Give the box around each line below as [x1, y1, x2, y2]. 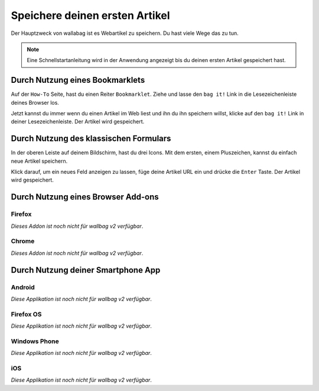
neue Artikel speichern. [11, 157, 68, 164]
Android [11, 283, 35, 291]
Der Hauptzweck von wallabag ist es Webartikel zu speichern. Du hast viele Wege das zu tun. [11, 30, 239, 37]
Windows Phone [11, 337, 59, 345]
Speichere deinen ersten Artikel [11, 9, 171, 22]
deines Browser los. [11, 99, 59, 106]
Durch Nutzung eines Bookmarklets [11, 75, 145, 85]
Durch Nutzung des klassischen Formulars [11, 134, 171, 144]
